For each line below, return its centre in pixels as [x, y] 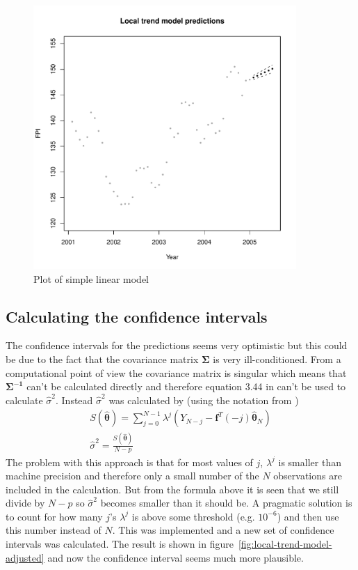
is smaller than [310, 462]
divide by [25, 503]
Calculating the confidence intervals [137, 316]
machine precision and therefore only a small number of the [132, 476]
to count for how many [54, 516]
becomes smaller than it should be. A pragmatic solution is [226, 503]
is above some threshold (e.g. [193, 516]
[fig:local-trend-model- [285, 544]
